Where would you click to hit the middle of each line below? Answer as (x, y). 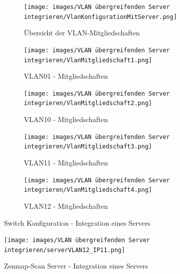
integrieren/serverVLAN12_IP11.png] (65, 250)
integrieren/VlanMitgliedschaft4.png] (88, 190)
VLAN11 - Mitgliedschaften (66, 163)
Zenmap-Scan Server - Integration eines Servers (76, 266)
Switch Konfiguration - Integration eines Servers (77, 222)
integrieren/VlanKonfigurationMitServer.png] (100, 17)
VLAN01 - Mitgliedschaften (66, 76)
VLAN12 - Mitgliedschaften (66, 205)
